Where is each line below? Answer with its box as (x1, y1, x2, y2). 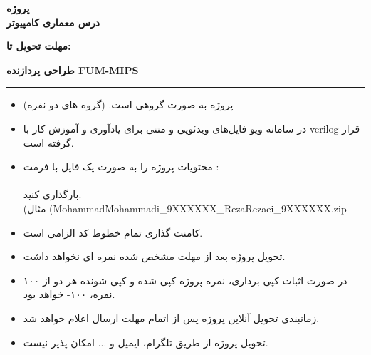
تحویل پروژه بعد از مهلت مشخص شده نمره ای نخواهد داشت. (23, 249, 286, 264)
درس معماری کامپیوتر (6, 14, 100, 29)
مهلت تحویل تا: (6, 38, 71, 53)
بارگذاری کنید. (23, 187, 82, 202)
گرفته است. (23, 135, 74, 150)
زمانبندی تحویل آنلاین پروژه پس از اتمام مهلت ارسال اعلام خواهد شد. (23, 310, 320, 325)
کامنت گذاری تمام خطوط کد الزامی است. (23, 225, 203, 240)
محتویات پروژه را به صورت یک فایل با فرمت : (23, 159, 219, 174)
